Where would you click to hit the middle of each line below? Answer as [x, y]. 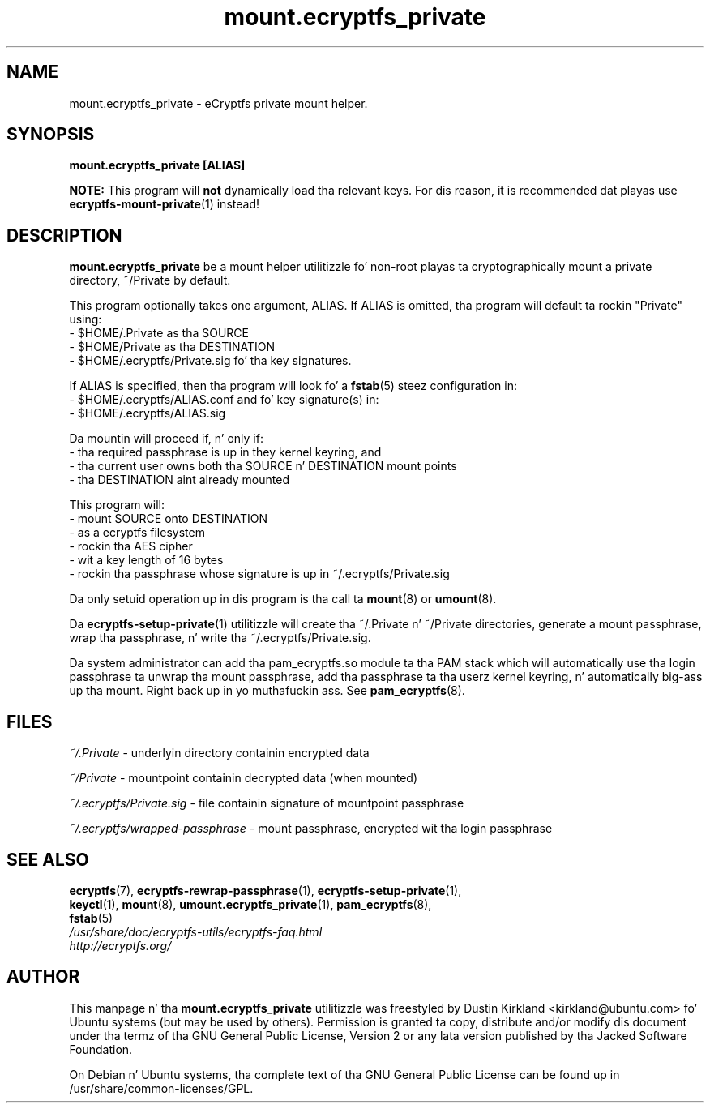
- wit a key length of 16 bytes [146, 560]
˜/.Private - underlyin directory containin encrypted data [219, 753]
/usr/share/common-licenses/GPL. [161, 1088]
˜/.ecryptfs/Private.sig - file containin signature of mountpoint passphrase [267, 803]
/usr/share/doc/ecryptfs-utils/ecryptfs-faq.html [196, 931]
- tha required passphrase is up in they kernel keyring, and [225, 452]
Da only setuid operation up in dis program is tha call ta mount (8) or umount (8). [283, 599]
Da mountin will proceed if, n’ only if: [166, 439]
